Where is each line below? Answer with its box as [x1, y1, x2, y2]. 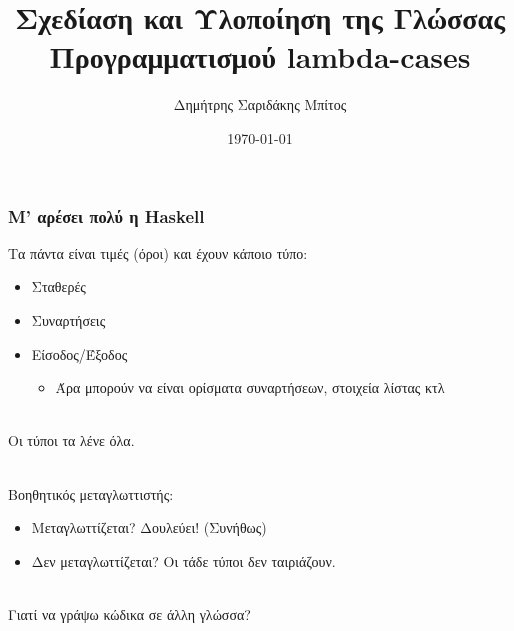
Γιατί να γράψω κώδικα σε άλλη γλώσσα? [8, 603, 251, 624]
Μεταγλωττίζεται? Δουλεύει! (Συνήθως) [31, 517, 267, 538]
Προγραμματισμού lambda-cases [49, 36, 471, 77]
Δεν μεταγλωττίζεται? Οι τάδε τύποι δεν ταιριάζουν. [31, 550, 336, 571]
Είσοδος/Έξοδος [31, 343, 128, 364]
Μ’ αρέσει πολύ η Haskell [8, 203, 205, 228]
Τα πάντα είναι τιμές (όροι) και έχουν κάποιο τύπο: [8, 242, 308, 263]
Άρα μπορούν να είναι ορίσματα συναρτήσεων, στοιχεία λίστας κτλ [55, 377, 445, 398]
